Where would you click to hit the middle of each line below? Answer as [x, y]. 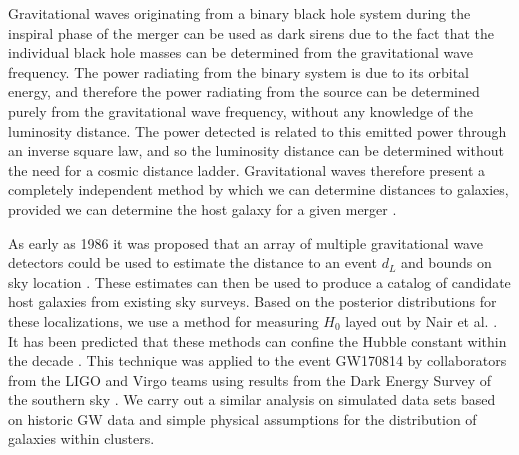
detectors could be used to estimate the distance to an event [192, 262]
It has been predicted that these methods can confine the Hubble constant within [257, 340]
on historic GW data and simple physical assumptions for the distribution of [242, 418]
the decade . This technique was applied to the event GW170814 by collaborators [257, 360]
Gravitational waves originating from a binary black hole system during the [239, 13]
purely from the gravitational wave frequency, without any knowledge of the [240, 110]
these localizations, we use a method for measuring [163, 320]
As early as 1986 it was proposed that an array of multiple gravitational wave [245, 242]
